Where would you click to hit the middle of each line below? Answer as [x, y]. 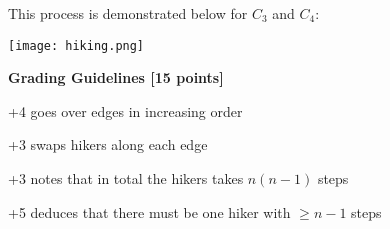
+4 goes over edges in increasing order [125, 110]
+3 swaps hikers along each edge [108, 144]
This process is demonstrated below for [128, 13]
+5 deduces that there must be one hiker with [149, 211]
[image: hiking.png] [76, 45]
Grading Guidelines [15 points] [116, 77]
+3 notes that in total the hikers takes [126, 178]
